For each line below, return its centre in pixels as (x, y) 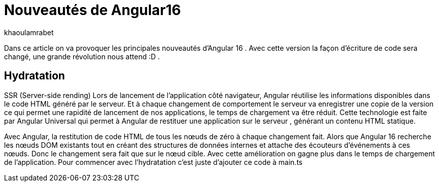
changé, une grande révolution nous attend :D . (82, 56)
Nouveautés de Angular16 (93, 10)
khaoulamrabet (29, 32)
